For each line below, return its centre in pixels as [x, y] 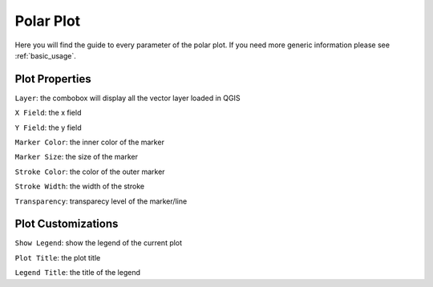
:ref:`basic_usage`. [45, 55]
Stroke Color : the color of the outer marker [90, 172]
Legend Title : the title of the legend [77, 273]
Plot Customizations [67, 224]
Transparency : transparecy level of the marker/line [101, 201]
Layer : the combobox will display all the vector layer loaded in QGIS [127, 98]
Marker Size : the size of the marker [76, 157]
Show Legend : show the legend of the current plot [99, 243]
